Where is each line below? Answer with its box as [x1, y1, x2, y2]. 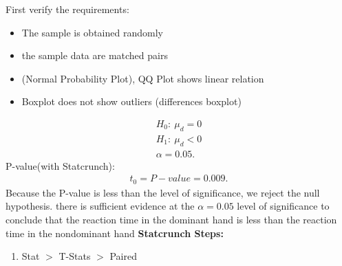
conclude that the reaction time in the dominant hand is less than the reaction [6, 212, 337, 226]
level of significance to [237, 199, 330, 213]
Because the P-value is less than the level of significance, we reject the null [6, 185, 320, 199]
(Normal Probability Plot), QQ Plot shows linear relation [21, 71, 264, 85]
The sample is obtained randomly [21, 25, 163, 39]
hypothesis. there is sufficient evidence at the [6, 199, 195, 213]
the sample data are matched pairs [21, 48, 168, 63]
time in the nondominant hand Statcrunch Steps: [6, 225, 224, 240]
